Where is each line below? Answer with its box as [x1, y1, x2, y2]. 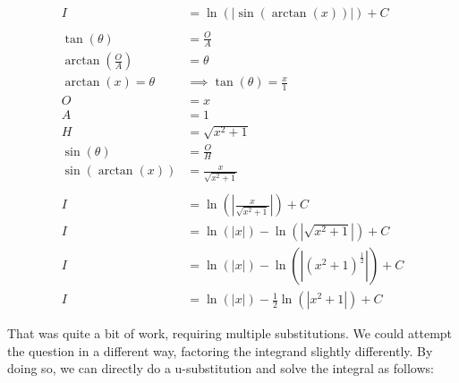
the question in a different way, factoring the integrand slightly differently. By [7, 341, 433, 360]
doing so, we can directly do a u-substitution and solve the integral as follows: [7, 359, 434, 378]
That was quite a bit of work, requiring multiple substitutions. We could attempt [7, 324, 453, 343]
